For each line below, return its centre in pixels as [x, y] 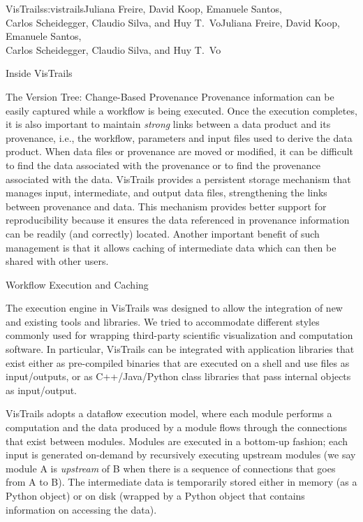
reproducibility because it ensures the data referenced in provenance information [178, 220]
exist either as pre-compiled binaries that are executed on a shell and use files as [178, 362]
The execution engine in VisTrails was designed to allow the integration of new [174, 308]
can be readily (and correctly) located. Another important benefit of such [163, 233]
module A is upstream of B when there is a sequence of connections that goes [171, 468]
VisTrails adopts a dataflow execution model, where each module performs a [169, 413]
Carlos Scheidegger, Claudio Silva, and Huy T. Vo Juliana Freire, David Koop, [173, 22]
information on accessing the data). [81, 509]
